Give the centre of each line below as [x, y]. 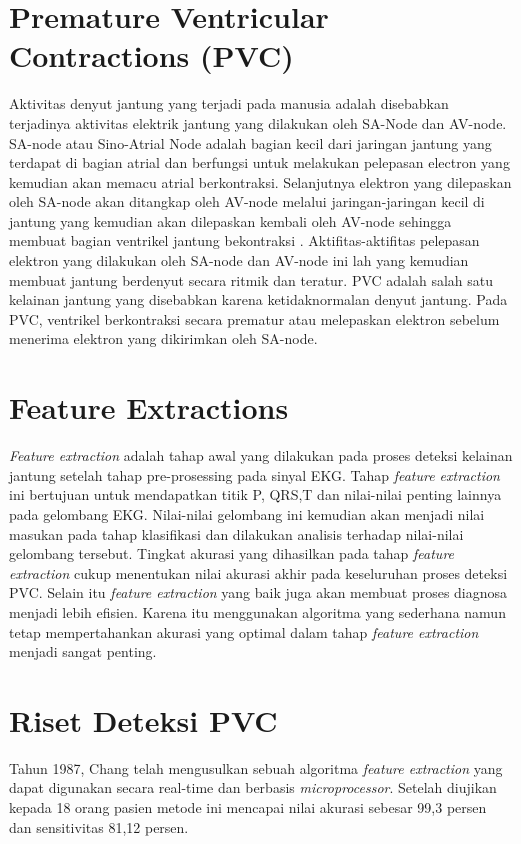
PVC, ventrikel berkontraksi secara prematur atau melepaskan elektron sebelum [254, 318]
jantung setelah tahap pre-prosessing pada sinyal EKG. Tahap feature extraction [254, 474]
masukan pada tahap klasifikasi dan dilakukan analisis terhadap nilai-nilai [236, 533]
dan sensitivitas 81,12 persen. [99, 826]
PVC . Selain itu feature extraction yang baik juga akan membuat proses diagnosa [258, 592]
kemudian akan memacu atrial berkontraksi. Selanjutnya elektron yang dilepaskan [260, 181]
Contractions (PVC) [151, 55]
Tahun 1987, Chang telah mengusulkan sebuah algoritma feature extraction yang [256, 767]
